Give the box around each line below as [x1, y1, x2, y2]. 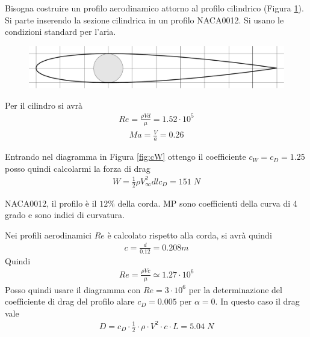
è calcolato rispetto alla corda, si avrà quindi [107, 228, 272, 241]
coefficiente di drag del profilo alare [5, 295, 135, 308]
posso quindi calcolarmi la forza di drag [5, 162, 150, 174]
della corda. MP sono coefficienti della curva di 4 [117, 196, 297, 209]
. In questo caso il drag [215, 295, 300, 308]
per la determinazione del [188, 283, 282, 296]
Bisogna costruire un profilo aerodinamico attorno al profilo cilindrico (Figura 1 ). [5, 2, 304, 14]
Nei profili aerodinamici [5, 228, 91, 241]
